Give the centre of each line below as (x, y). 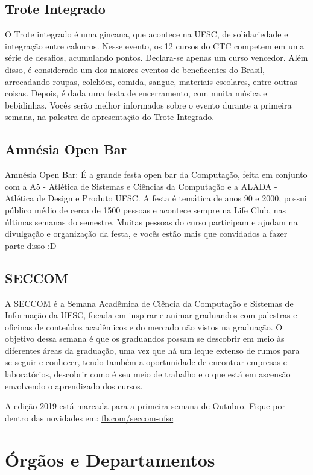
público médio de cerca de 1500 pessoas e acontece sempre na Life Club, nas (146, 209)
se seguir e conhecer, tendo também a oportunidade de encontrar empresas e (146, 362)
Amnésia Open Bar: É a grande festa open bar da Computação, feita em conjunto (156, 175)
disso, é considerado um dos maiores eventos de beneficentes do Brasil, (135, 69)
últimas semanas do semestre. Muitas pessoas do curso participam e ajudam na (151, 222)
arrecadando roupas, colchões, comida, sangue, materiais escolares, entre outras (151, 81)
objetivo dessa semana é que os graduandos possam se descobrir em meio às (145, 338)
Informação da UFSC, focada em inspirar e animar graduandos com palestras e (151, 315)
